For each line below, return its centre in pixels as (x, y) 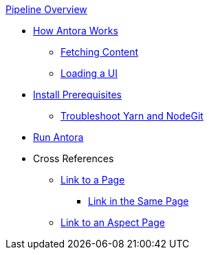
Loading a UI (89, 73)
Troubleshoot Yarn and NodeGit (132, 116)
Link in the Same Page (139, 201)
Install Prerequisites (78, 95)
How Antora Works (76, 31)
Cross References (74, 158)
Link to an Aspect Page (113, 222)
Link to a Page (93, 180)
